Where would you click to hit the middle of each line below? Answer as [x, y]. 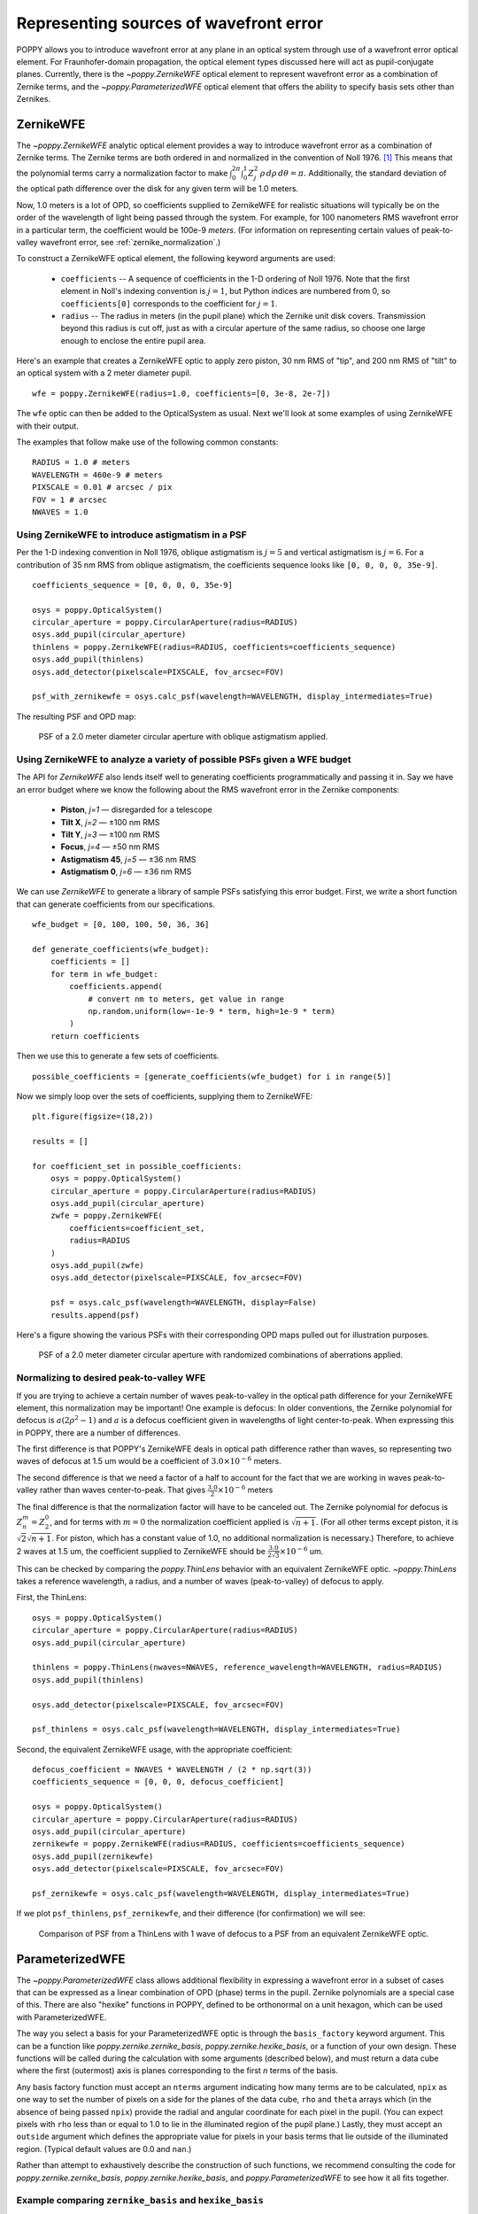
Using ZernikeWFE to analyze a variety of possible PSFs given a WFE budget [184, 759]
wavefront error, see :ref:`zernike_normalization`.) [131, 242]
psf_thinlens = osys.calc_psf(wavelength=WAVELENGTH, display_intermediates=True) [216, 1730]
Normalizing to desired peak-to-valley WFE [111, 1378]
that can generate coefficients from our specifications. [116, 904]
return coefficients [95, 1036]
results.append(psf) [95, 1315]
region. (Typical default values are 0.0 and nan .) [104, 2148]
